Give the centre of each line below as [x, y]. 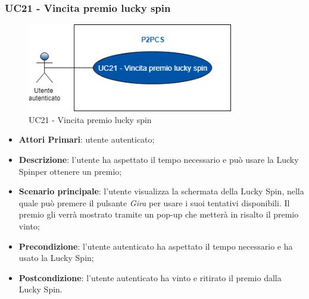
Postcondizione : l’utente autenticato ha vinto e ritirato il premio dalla [150, 277]
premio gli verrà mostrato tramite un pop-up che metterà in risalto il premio [159, 214]
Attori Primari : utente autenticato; [87, 139]
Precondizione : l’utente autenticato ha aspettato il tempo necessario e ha [156, 246]
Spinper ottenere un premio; [70, 171]
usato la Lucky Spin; [56, 258]
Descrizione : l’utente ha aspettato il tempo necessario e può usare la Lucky [159, 160]
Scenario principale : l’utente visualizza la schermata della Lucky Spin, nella [161, 191]
